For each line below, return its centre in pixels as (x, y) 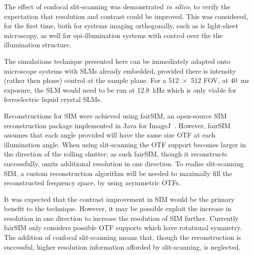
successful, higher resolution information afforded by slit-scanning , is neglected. (122, 246)
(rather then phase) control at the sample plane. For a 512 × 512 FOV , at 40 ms (127, 80)
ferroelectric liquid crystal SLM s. (53, 99)
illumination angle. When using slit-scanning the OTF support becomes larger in (125, 144)
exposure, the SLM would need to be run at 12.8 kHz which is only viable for (120, 89)
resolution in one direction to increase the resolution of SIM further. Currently (121, 218)
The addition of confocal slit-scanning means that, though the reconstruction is (123, 237)
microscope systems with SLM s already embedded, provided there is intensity (120, 70)
